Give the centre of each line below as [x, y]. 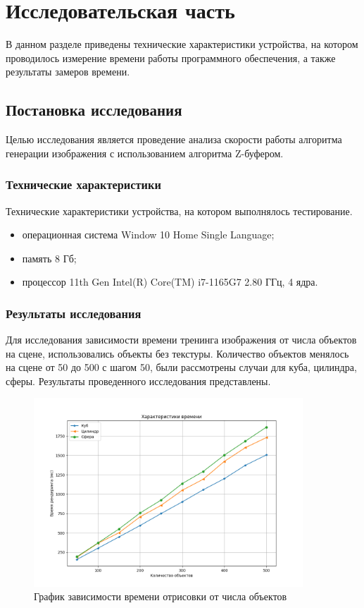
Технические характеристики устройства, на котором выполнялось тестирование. [179, 211]
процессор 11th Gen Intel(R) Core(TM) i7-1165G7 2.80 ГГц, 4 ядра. [170, 282]
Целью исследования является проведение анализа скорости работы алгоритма [174, 139]
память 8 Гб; [49, 258]
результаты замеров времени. [68, 72]
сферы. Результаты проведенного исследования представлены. [138, 381]
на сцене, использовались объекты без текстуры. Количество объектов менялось [177, 353]
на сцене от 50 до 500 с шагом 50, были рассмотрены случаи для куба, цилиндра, [181, 367]
